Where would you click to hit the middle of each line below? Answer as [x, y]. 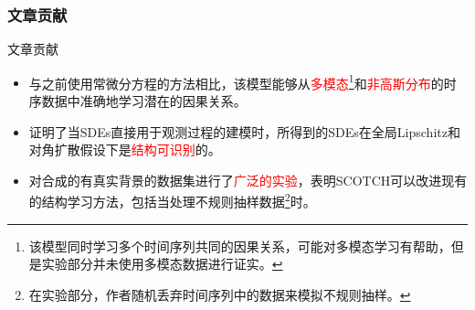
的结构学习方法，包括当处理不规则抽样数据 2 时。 [172, 200]
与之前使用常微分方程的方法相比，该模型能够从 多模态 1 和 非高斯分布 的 [236, 81]
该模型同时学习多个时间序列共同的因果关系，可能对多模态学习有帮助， [240, 246]
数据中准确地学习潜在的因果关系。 [144, 101]
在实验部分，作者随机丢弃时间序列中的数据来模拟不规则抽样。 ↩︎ [220, 294]
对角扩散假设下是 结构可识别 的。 [125, 150]
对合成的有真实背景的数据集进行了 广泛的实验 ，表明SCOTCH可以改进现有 [248, 180]
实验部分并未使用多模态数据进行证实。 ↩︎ [162, 264]
